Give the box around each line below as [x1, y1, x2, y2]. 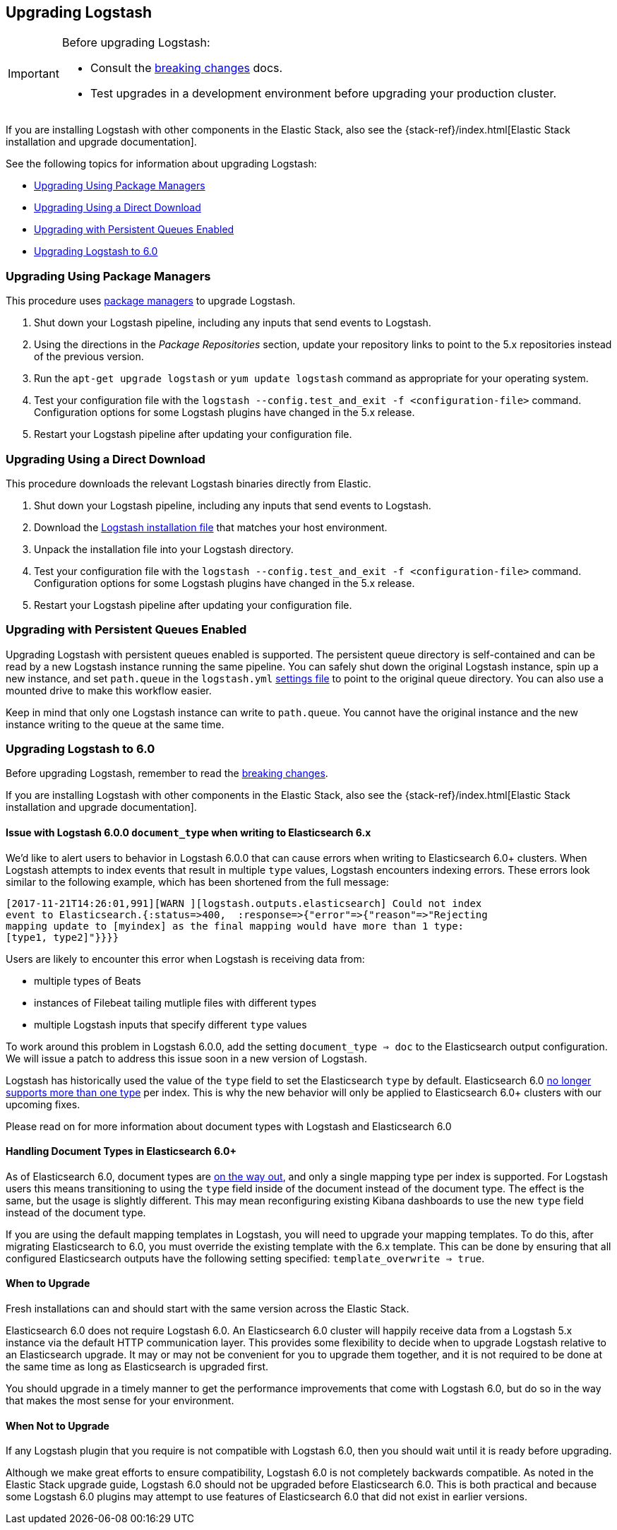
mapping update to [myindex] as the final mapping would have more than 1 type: [6, 920, 465, 932]
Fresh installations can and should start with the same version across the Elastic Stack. [6, 1303, 409, 1315]
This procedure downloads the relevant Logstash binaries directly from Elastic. [6, 477, 371, 490]
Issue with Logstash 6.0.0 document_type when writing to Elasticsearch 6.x [6, 826, 371, 839]
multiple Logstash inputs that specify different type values [34, 1018, 307, 1031]
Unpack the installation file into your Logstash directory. [34, 542, 294, 555]
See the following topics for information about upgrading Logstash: [6, 158, 317, 170]
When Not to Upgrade [6, 1419, 109, 1432]
